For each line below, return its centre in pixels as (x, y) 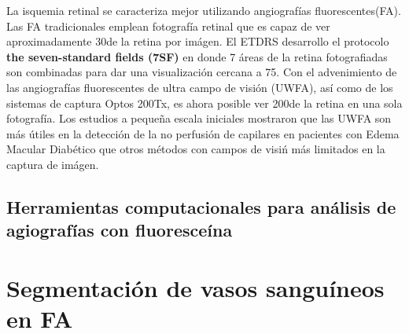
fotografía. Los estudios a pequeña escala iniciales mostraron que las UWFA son (199, 118)
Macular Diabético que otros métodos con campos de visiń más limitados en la (196, 149)
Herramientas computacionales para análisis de (201, 206)
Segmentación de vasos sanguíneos (195, 287)
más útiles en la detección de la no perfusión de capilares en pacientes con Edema (203, 133)
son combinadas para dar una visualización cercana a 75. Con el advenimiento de (202, 72)
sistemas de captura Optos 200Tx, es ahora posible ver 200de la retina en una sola (204, 103)
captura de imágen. (53, 164)
